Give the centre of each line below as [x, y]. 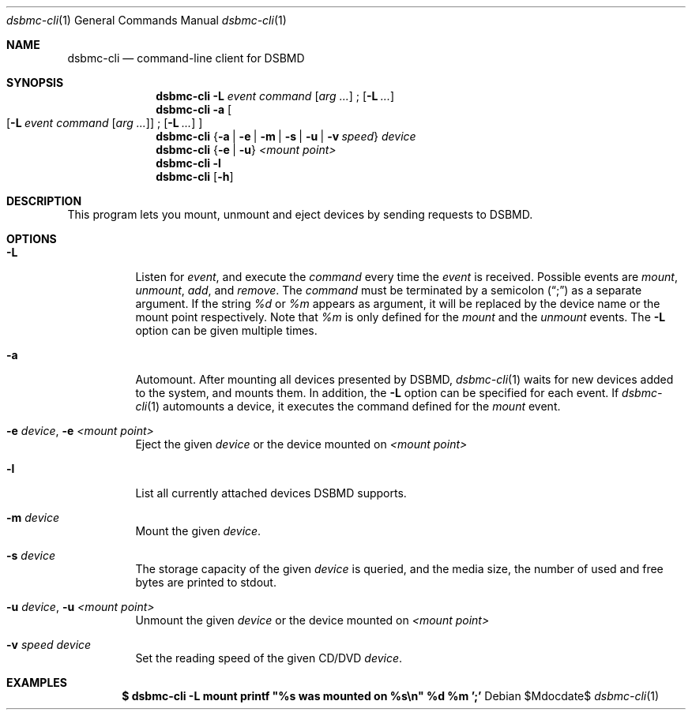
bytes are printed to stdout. [206, 582]
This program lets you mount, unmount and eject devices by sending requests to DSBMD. [300, 214]
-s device [31, 555]
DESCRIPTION [44, 201]
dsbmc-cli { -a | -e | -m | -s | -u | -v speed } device [286, 136]
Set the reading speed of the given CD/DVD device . [269, 658]
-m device [33, 517]
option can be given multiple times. [226, 330]
